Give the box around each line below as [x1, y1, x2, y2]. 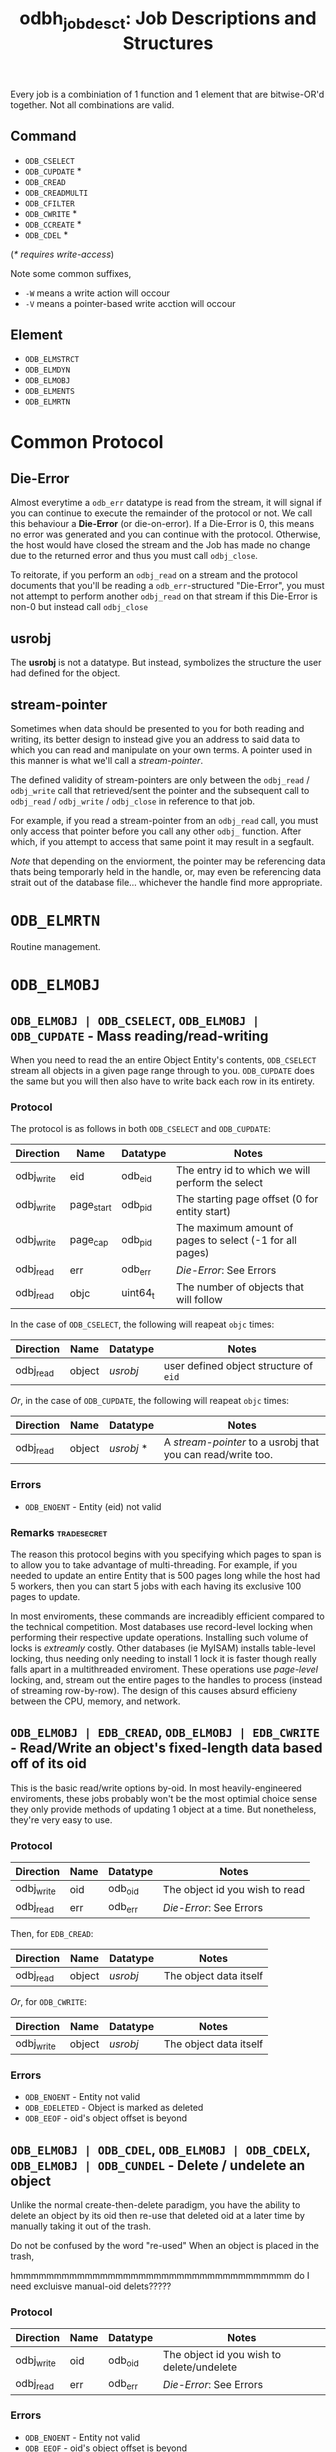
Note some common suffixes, [10, 267, 132, 279]
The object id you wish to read [163, 1882, 305, 1896]
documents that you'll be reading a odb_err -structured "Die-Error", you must [10, 580, 325, 592]
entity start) [176, 1205, 232, 1219]
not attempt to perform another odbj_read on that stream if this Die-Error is [10, 590, 318, 602]
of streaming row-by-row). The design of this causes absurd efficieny [10, 1685, 298, 1697]
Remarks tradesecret [10, 1525, 108, 1539]
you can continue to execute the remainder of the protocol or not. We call [10, 507, 313, 519]
